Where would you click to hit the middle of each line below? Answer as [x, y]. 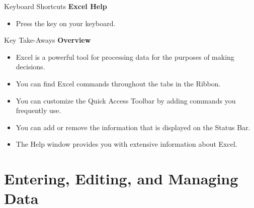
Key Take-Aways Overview [48, 40]
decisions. [30, 67]
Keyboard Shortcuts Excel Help [56, 6]
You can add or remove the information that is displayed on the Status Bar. [133, 127]
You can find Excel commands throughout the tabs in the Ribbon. [118, 83]
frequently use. [38, 110]
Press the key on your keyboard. [66, 23]
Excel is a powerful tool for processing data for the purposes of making [125, 57]
